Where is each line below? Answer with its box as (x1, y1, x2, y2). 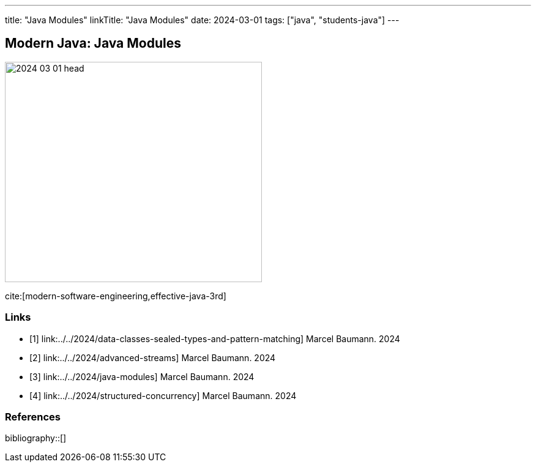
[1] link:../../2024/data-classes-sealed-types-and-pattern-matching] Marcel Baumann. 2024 (29, 333, 400, 344)
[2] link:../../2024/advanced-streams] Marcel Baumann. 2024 (29, 352, 276, 363)
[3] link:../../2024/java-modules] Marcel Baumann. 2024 (29, 371, 255, 382)
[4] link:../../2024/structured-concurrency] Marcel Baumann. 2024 (29, 390, 297, 401)
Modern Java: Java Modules (5, 35, 181, 51)
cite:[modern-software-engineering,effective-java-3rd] (5, 290, 226, 301)
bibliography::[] (5, 433, 67, 444)
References (5, 410, 61, 423)
